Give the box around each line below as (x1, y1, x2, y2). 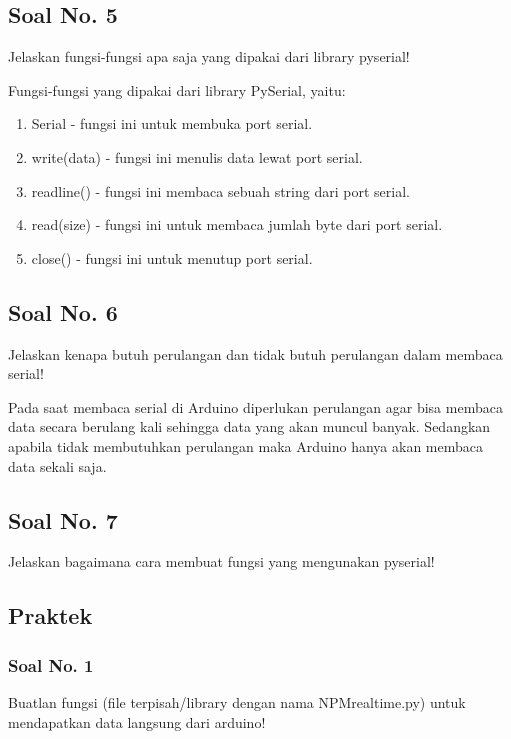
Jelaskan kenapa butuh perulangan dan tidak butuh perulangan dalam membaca (8, 343, 503, 364)
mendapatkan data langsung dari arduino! (8, 711, 266, 732)
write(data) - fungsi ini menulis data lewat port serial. (31, 146, 363, 167)
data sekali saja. (8, 455, 107, 476)
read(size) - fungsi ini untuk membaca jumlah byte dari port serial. (31, 214, 443, 235)
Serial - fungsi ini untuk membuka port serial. (31, 113, 313, 134)
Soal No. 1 (8, 652, 94, 677)
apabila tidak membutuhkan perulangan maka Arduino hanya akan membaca (8, 435, 483, 456)
